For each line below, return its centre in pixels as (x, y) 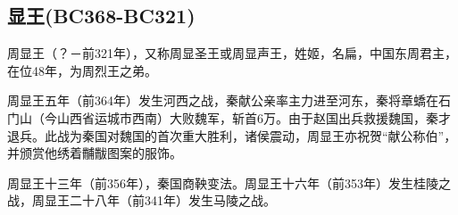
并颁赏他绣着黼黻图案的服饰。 (95, 153)
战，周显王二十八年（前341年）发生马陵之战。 (142, 200)
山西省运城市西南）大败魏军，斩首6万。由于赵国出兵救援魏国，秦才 (254, 117)
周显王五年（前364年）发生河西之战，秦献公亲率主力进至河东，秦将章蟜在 (223, 100)
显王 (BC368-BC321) (101, 16)
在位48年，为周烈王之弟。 (82, 70)
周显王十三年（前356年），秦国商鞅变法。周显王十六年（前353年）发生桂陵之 (229, 182)
